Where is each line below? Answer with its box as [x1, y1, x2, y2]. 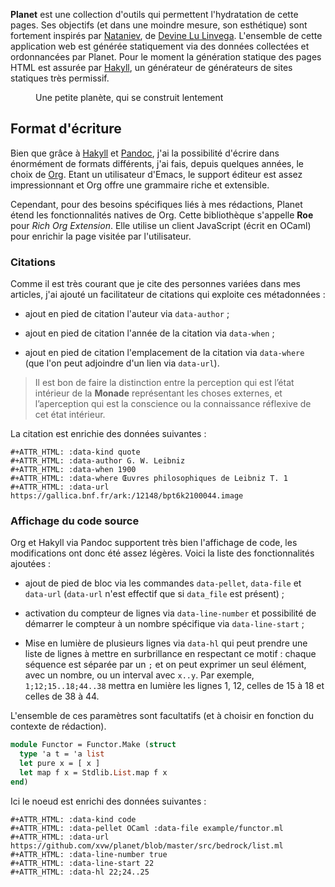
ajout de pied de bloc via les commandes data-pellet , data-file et [24, 577, 302, 589]
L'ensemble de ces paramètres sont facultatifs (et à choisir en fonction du [10, 710, 314, 722]
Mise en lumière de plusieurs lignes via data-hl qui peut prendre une [24, 637, 308, 649]
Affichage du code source [10, 514, 140, 528]
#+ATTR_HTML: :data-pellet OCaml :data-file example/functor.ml [10, 823, 284, 833]
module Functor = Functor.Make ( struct [10, 740, 177, 750]
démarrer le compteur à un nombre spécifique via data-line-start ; [24, 618, 305, 630]
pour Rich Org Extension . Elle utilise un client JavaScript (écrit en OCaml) [10, 219, 312, 231]
